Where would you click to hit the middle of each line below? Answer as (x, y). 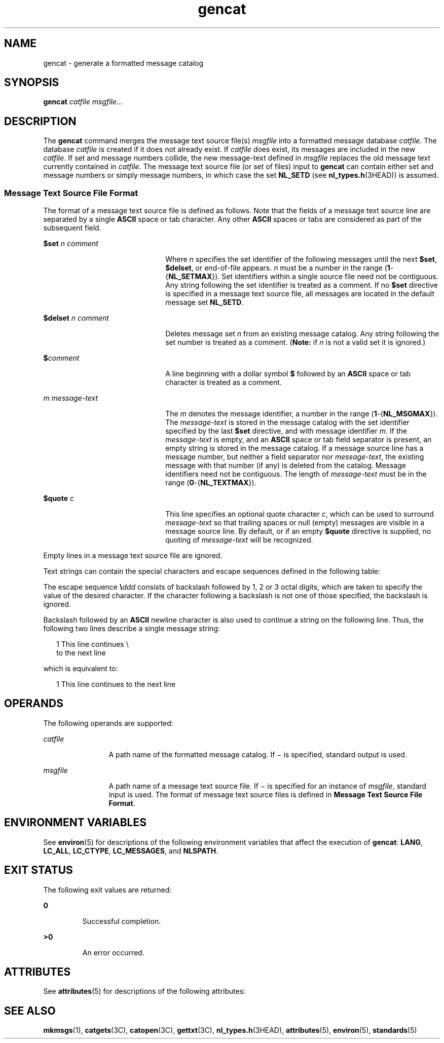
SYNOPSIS (32, 83)
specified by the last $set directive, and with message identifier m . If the (286, 431)
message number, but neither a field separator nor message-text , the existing (295, 457)
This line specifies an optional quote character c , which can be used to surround (300, 514)
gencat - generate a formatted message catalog (123, 63)
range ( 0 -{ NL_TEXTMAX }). (211, 483)
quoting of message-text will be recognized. (239, 540)
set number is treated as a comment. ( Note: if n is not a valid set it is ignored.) (295, 342)
